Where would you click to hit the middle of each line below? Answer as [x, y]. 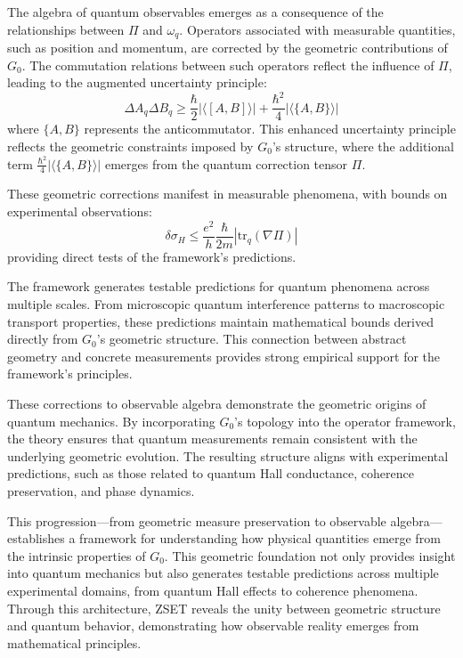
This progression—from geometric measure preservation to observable [197, 520]
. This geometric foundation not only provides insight [310, 555]
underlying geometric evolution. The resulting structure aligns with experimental [228, 455]
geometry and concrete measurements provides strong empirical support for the [224, 356]
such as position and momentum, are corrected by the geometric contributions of [227, 48]
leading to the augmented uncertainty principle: [137, 82]
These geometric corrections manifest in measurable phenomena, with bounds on [227, 194]
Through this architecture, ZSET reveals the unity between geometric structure [224, 608]
